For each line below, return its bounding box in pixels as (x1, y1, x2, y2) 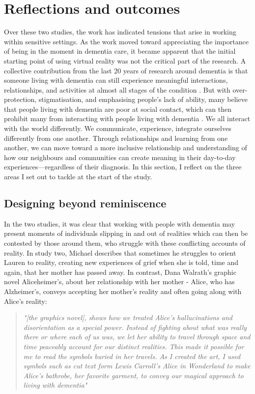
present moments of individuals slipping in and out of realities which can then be (4, 228, 248, 238)
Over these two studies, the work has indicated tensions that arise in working (4, 27, 236, 37)
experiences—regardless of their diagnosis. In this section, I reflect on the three (4, 162, 242, 172)
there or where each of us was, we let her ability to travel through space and (23, 331, 251, 342)
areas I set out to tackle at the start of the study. (4, 171, 152, 182)
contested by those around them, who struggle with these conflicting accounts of (4, 238, 246, 248)
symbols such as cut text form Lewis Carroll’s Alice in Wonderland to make (23, 361, 251, 371)
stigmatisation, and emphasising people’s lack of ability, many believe (38, 94, 248, 104)
